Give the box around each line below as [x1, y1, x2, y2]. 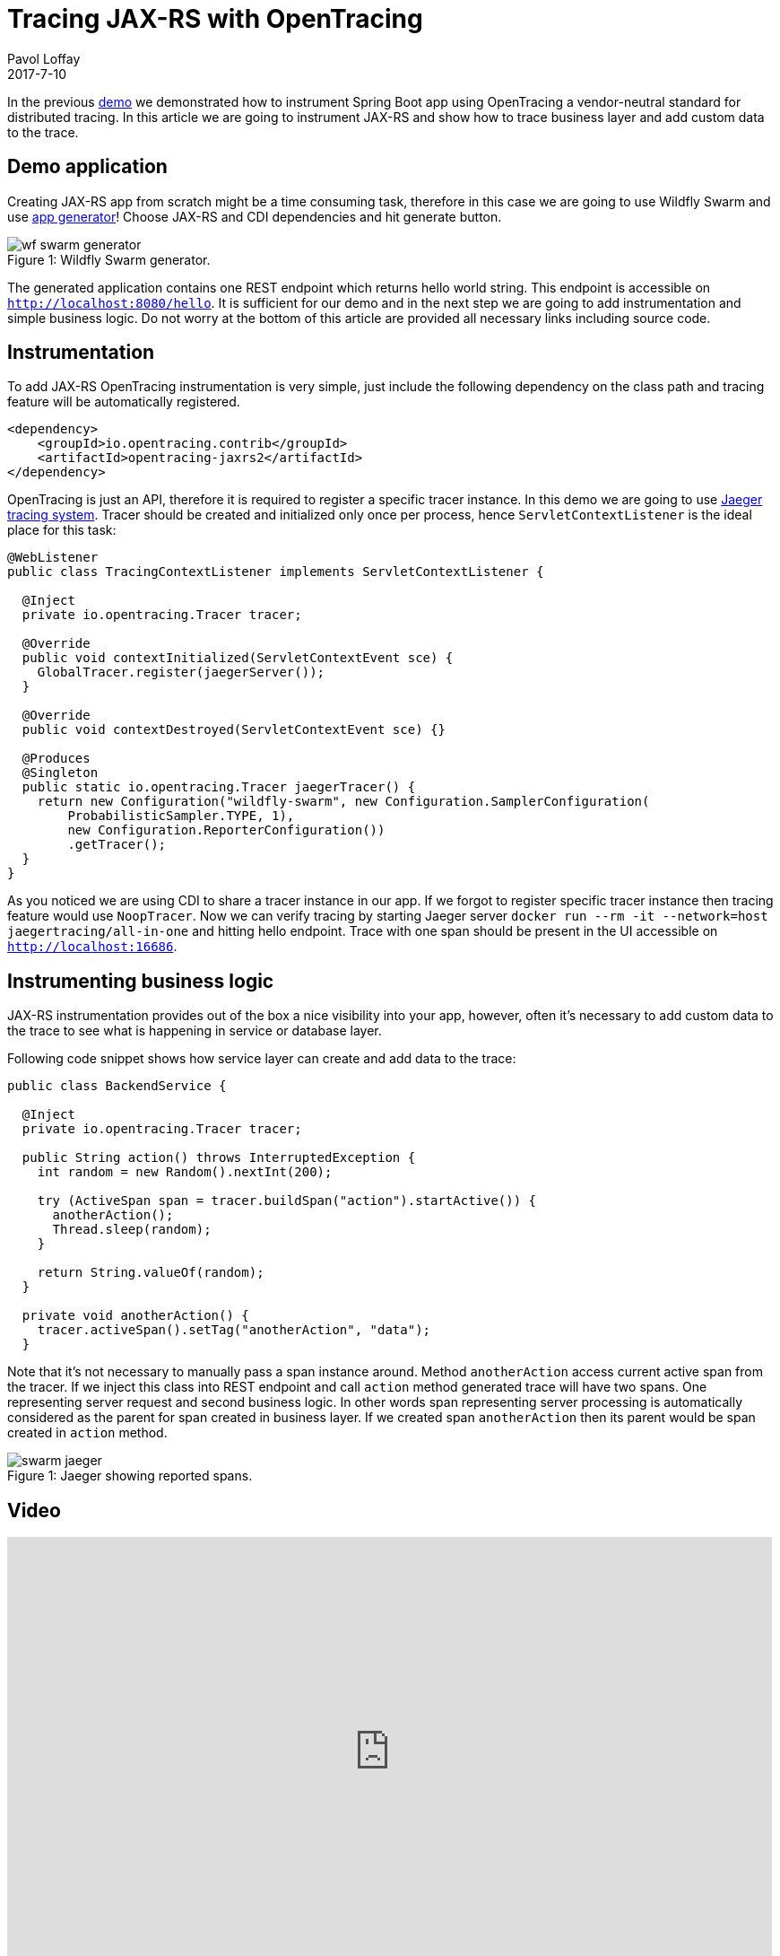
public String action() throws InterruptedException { [22, 1150, 416, 1166]
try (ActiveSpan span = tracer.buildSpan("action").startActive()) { [37, 1193, 537, 1209]
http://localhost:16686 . [7, 939, 178, 955]
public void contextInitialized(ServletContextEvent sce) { [22, 651, 454, 666]
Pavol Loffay [7, 50, 81, 66]
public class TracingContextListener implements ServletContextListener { [7, 564, 544, 580]
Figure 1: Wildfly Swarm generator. [7, 251, 211, 267]
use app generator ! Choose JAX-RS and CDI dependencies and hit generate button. [7, 208, 502, 224]
